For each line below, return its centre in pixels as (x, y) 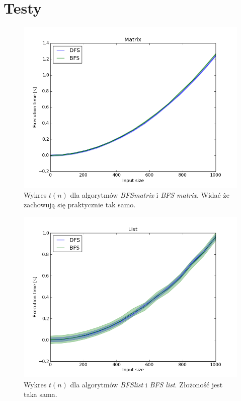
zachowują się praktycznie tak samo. (80, 205)
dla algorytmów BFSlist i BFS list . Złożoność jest (146, 384)
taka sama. (41, 394)
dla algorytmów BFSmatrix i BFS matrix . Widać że (150, 194)
